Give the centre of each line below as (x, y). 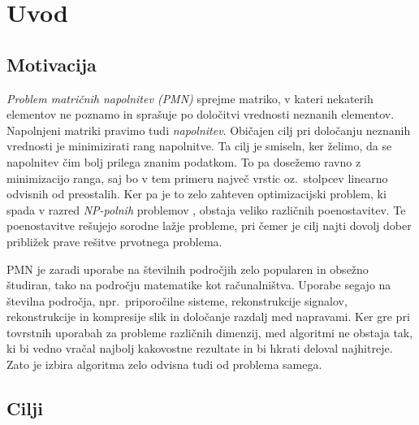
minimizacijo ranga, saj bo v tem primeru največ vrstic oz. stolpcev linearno (197, 178)
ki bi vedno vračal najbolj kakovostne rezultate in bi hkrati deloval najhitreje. (200, 348)
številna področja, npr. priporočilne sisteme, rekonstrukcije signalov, (177, 300)
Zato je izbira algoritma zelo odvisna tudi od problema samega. (164, 364)
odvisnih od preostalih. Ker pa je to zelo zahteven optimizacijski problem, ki (197, 194)
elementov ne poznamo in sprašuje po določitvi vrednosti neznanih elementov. (201, 114)
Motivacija (52, 64)
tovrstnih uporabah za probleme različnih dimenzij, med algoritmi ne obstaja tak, (210, 332)
